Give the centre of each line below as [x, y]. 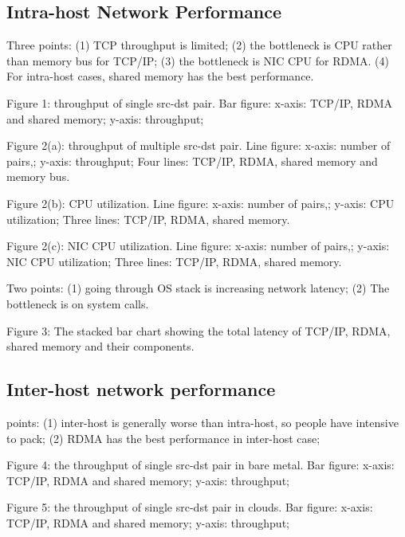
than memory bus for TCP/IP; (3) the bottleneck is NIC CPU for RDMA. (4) [198, 60]
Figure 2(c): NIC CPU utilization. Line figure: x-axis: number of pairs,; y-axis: [198, 246]
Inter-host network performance [141, 389]
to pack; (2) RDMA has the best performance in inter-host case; [163, 438]
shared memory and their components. [100, 346]
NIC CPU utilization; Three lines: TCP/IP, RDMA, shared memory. [174, 261]
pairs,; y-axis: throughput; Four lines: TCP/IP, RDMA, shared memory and [192, 161]
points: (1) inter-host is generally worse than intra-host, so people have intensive [202, 422]
